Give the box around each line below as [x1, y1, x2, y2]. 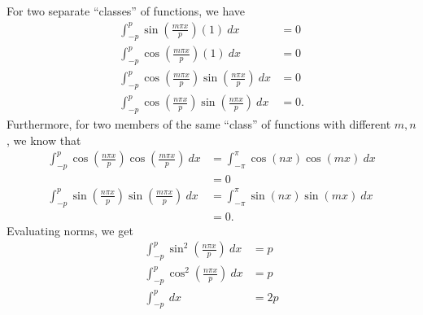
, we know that [7, 131, 81, 148]
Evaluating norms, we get [7, 221, 133, 238]
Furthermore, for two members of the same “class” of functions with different [7, 115, 391, 132]
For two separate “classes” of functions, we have [7, 2, 246, 19]
